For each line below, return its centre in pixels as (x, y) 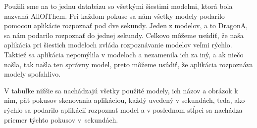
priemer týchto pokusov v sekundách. (61, 119)
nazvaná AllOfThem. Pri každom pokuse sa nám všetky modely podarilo (114, 16)
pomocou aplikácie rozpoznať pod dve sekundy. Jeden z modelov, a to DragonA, (126, 25)
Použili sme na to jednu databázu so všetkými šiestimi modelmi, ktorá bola (118, 6)
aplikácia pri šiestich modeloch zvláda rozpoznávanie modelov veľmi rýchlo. (118, 45)
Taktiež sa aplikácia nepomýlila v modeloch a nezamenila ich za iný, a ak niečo (124, 54)
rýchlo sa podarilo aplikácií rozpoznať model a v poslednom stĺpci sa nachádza (123, 109)
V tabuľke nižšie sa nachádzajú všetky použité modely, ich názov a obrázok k (121, 90)
